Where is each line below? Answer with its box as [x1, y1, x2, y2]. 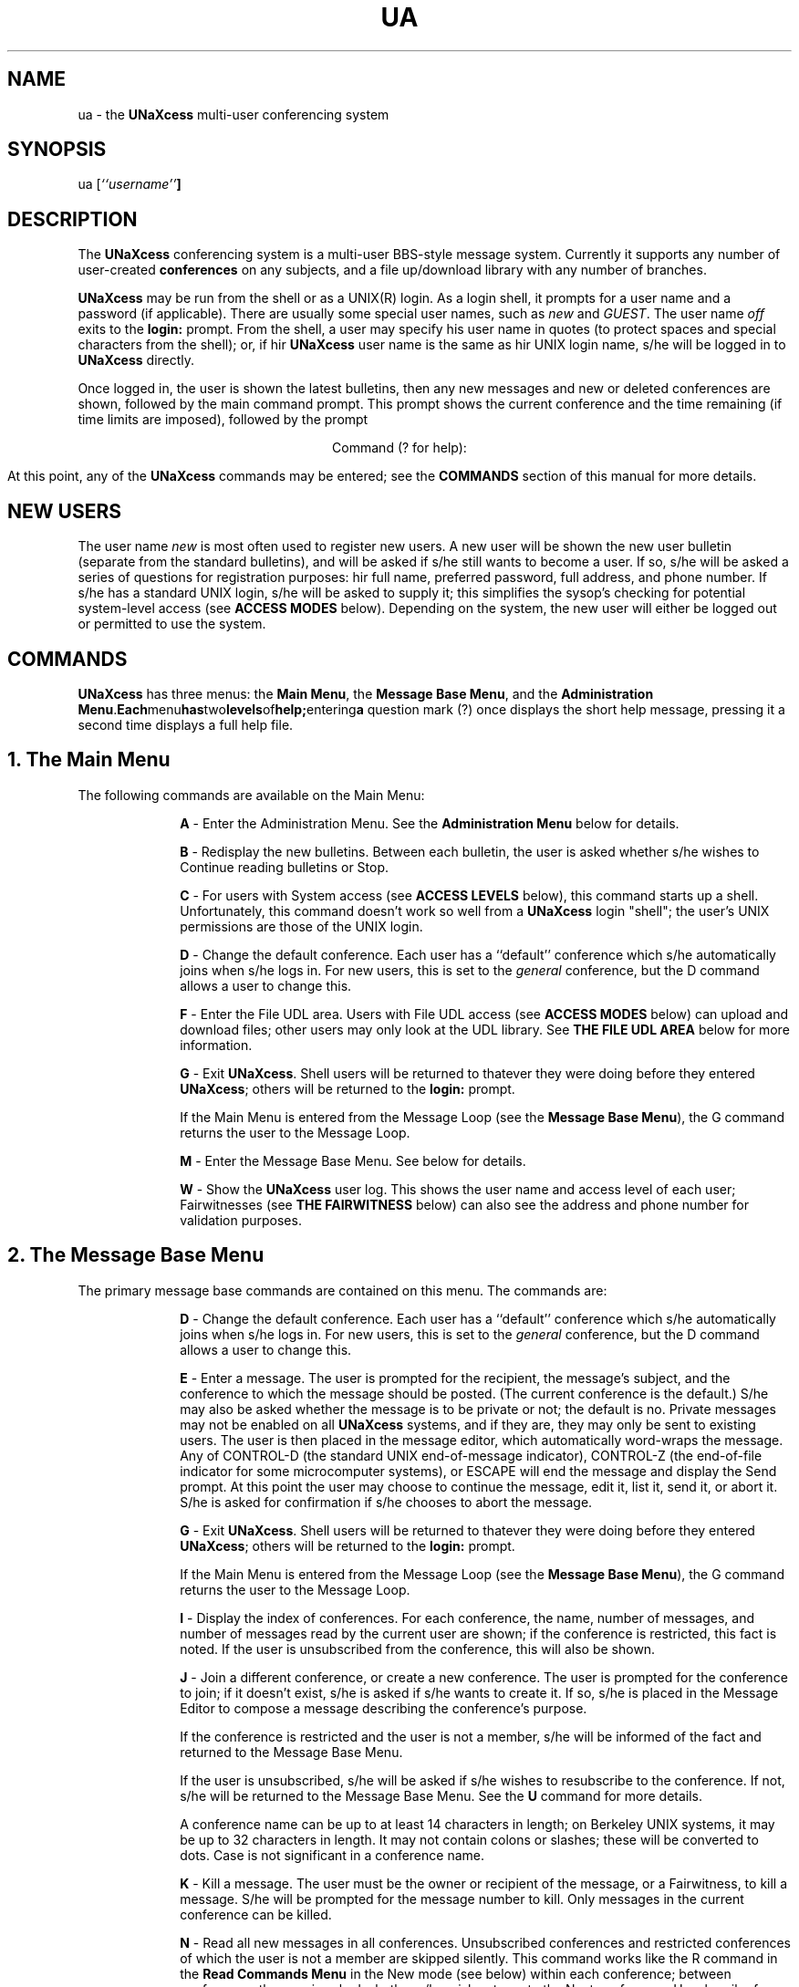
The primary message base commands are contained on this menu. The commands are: [78, 1282, 607, 1298]
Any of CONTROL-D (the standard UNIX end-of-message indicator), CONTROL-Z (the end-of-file [180, 1447, 763, 1463]
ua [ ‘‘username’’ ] [78, 176, 182, 192]
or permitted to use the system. [78, 616, 266, 632]
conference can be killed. [180, 1906, 332, 1922]
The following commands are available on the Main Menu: [78, 786, 425, 803]
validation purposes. [180, 1212, 302, 1228]
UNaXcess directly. [78, 352, 195, 369]
